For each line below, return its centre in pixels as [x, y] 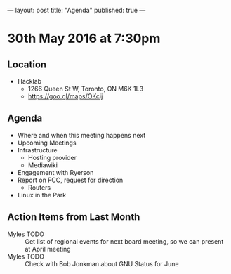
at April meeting [48, 249]
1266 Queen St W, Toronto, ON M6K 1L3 [86, 89]
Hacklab [29, 81]
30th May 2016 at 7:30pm [84, 39]
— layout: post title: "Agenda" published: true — [77, 10]
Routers [39, 187]
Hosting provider [52, 157]
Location [27, 64]
